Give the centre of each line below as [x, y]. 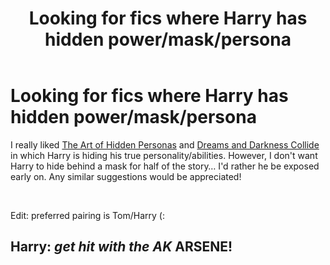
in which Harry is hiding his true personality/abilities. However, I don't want [164, 155]
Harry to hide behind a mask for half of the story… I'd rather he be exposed [165, 166]
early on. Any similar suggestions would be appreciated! [126, 176]
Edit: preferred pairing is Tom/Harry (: [87, 215]
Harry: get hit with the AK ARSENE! [121, 247]
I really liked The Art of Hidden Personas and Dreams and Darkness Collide [165, 144]
